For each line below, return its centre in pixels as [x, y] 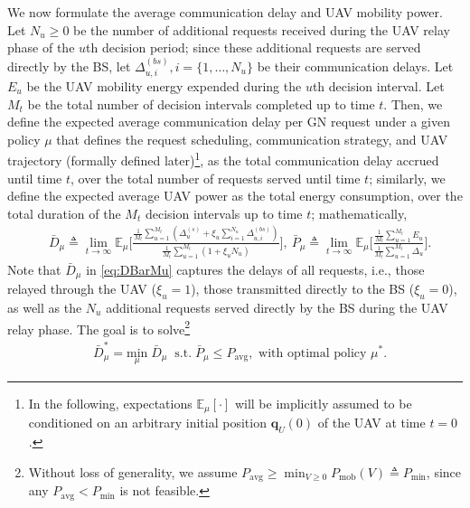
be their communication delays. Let [355, 66]
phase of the [41, 47]
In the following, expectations [110, 403]
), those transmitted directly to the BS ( [303, 289]
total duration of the [64, 213]
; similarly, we [407, 178]
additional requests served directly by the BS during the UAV [277, 307]
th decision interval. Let [378, 86]
